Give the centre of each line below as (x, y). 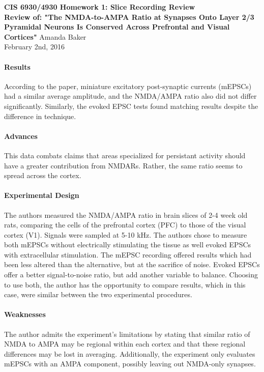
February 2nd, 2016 (34, 47)
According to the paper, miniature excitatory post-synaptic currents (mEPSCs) (128, 86)
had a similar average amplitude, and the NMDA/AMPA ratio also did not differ (130, 96)
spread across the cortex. (43, 175)
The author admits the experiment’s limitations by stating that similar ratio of (127, 334)
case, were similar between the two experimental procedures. (98, 294)
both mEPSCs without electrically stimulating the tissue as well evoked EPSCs (128, 245)
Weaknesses (25, 314)
